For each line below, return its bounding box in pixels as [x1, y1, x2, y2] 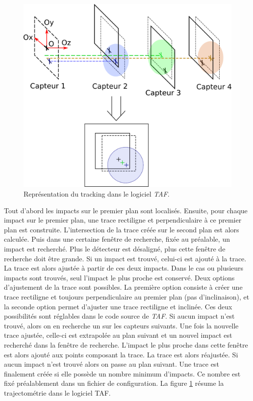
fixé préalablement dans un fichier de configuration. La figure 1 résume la [4, 378, 224, 388]
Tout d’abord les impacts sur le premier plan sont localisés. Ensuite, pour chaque [4, 205, 248, 215]
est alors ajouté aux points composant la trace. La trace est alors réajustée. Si [4, 349, 238, 359]
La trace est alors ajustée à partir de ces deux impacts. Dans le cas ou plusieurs [4, 263, 244, 273]
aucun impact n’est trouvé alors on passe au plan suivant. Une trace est [4, 359, 219, 369]
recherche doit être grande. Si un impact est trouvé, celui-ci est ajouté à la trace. [4, 253, 247, 263]
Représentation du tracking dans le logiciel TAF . [24, 189, 170, 199]
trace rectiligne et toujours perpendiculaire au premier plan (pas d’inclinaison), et [4, 292, 250, 302]
